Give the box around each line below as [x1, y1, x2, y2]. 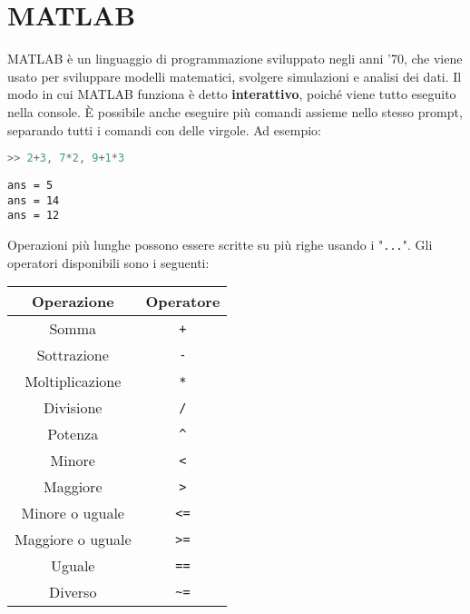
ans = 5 [7, 178, 54, 192]
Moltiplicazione [24, 371, 122, 392]
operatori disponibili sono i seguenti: [7, 253, 210, 272]
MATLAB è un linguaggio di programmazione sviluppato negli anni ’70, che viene [7, 49, 463, 68]
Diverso [49, 581, 97, 603]
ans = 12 [7, 209, 60, 223]
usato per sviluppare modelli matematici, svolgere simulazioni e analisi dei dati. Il [7, 66, 462, 85]
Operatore [145, 291, 220, 312]
